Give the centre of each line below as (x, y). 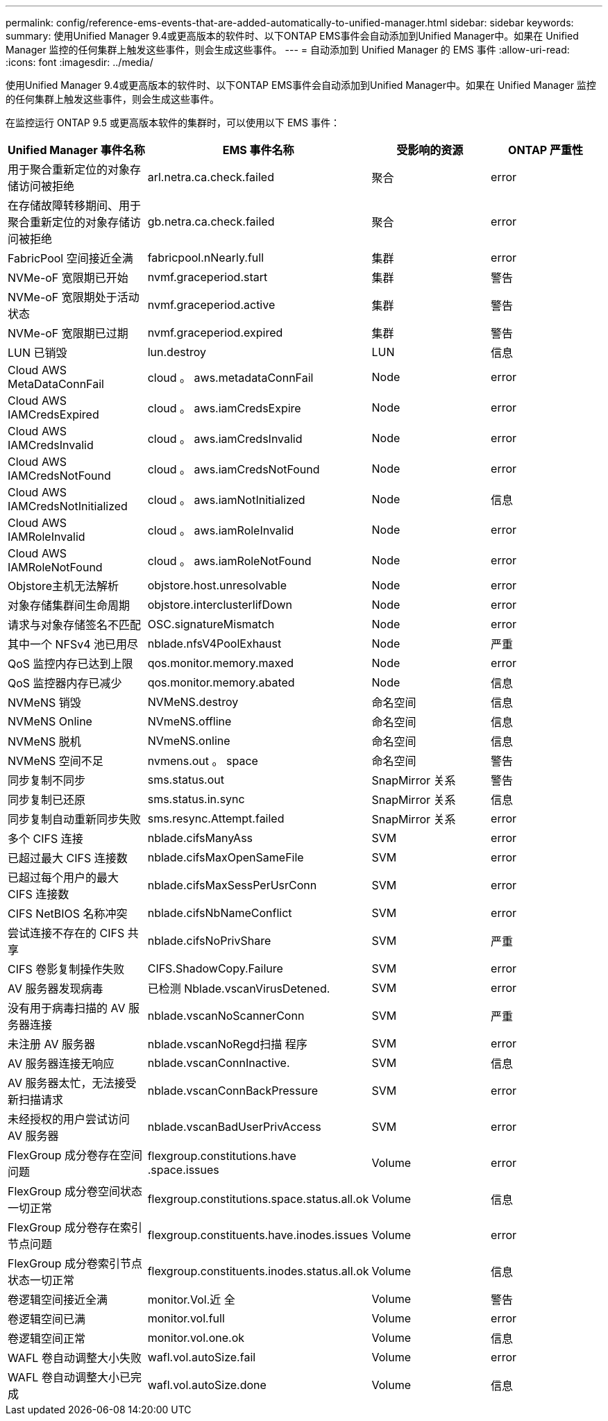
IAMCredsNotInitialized (68, 506)
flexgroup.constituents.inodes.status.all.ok (258, 1271)
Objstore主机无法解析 (64, 586)
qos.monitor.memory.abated (221, 682)
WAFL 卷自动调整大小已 (69, 1377)
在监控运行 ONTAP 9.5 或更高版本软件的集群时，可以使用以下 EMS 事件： (173, 123)
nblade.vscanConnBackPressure (233, 1091)
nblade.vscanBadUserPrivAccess (234, 1127)
